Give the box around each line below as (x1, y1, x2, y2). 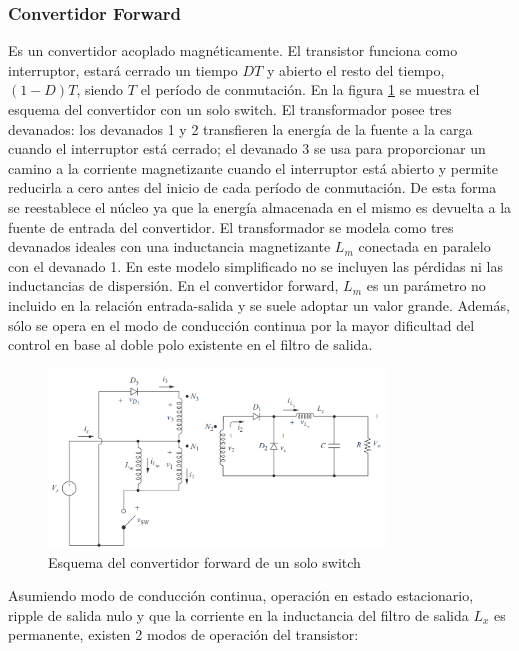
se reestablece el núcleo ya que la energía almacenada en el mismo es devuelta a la (8, 196, 512, 217)
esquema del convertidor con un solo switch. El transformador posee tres (8, 99, 452, 119)
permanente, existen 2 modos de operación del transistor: (8, 624, 359, 645)
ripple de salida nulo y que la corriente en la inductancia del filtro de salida (8, 604, 469, 625)
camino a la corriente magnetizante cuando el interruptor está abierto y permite (8, 157, 498, 178)
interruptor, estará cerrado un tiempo (8, 59, 238, 80)
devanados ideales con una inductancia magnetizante (8, 236, 331, 257)
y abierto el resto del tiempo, (266, 59, 445, 80)
